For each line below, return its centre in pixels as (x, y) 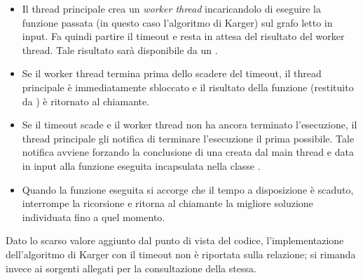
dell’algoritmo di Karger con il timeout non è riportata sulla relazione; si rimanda (181, 254)
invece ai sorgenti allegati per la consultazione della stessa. (131, 268)
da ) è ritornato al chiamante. (86, 101)
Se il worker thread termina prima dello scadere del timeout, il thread (172, 73)
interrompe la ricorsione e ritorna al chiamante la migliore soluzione (167, 203)
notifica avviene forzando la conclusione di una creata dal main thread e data (188, 152)
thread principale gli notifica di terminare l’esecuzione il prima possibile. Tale (188, 138)
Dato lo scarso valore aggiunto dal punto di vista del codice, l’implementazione (175, 240)
